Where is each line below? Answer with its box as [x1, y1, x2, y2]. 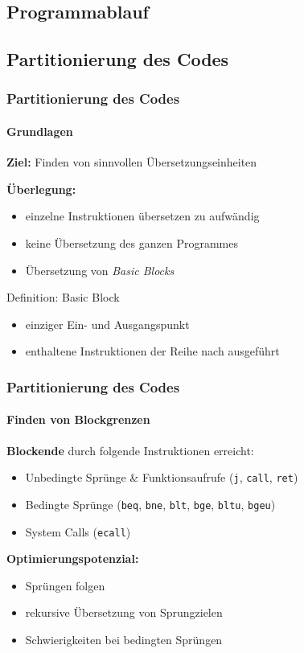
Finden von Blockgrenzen [6, 411, 150, 428]
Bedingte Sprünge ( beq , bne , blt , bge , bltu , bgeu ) [25, 495, 276, 512]
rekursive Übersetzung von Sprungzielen [25, 604, 223, 621]
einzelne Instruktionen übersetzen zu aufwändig [25, 207, 260, 224]
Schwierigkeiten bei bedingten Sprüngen [25, 630, 223, 647]
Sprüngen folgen [25, 577, 105, 593]
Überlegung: [6, 180, 76, 197]
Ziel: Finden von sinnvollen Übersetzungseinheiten [6, 154, 257, 170]
